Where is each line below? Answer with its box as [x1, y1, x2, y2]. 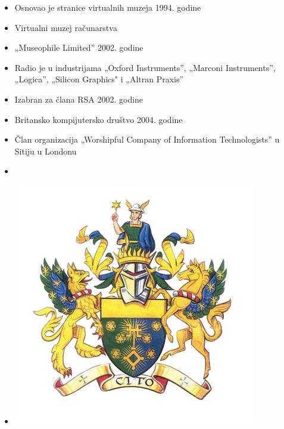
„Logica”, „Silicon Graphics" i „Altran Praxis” [14, 73, 184, 85]
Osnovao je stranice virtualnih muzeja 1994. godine [14, 1, 201, 13]
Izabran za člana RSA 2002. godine [14, 92, 143, 105]
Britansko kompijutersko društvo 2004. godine [14, 113, 183, 125]
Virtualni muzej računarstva [14, 21, 117, 33]
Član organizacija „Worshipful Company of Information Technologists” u [14, 133, 280, 146]
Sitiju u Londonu [14, 144, 77, 157]
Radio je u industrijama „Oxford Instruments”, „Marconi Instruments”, [14, 61, 276, 73]
